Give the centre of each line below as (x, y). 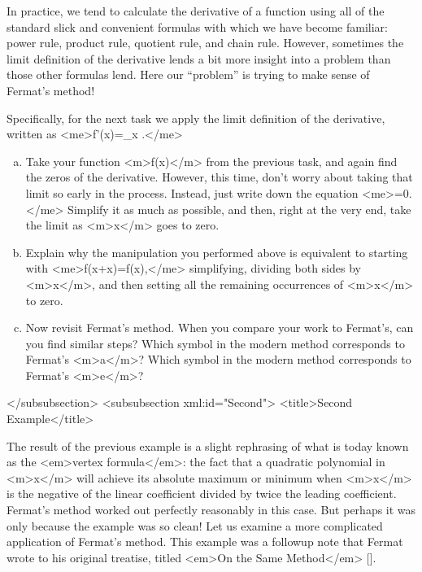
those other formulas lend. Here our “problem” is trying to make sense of (188, 74)
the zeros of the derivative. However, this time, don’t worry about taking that (219, 177)
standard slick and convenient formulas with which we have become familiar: (197, 26)
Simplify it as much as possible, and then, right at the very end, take (239, 209)
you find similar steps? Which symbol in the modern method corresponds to (215, 343)
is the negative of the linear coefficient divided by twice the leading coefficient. (202, 493)
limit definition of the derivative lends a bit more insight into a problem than (199, 58)
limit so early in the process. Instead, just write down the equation (192, 192)
